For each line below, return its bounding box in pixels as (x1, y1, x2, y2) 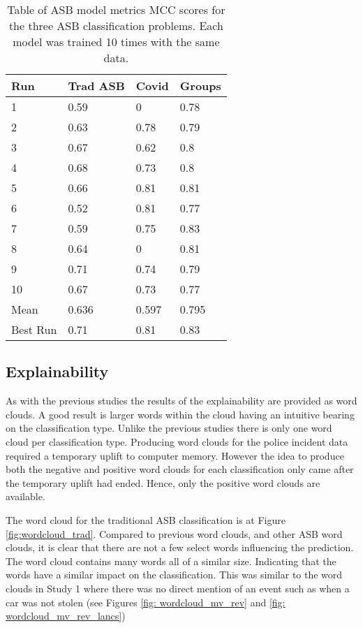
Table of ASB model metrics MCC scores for (7, 1, 225, 17)
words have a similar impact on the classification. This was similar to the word (6, 567, 343, 582)
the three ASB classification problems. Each (8, 17, 223, 34)
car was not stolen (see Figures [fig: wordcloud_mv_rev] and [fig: (6, 594, 286, 609)
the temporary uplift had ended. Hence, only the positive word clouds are (6, 475, 320, 490)
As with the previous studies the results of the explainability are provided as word (6, 393, 357, 408)
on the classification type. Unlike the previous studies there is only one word (6, 421, 332, 435)
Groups (179, 78, 221, 94)
